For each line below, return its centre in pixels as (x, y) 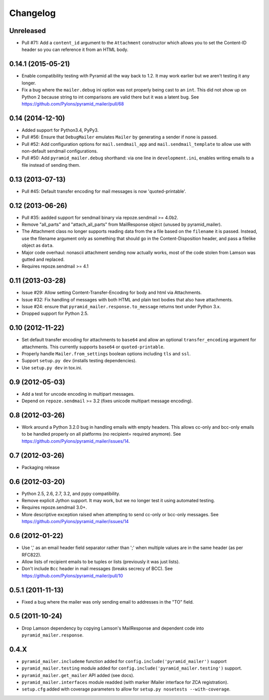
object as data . (38, 245)
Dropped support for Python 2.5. (55, 314)
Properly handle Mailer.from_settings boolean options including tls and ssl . (106, 354)
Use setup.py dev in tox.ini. (52, 368)
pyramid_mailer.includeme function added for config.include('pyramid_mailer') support (124, 661)
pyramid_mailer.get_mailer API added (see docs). (78, 675)
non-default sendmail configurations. (60, 151)
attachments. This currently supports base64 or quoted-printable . (93, 347)
